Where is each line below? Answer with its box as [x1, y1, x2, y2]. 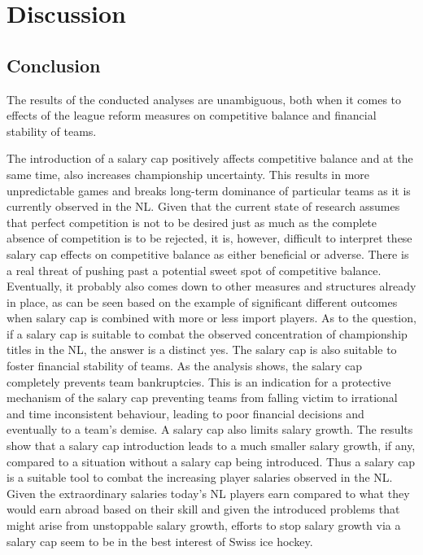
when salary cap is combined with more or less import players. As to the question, [7, 309, 416, 326]
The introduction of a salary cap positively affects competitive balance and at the [7, 150, 413, 167]
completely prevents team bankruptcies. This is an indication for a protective [7, 373, 391, 390]
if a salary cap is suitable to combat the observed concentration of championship [7, 325, 408, 342]
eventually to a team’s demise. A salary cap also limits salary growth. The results [7, 421, 413, 438]
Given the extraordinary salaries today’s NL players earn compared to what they [7, 484, 410, 501]
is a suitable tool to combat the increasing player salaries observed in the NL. [7, 469, 393, 486]
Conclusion [7, 52, 101, 77]
